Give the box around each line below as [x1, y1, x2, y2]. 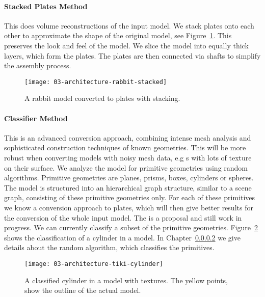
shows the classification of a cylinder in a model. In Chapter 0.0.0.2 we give [4, 232, 241, 242]
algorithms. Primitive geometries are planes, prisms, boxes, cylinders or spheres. [4, 172, 254, 183]
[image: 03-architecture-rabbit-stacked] [24, 78, 167, 86]
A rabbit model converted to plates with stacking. [24, 93, 180, 103]
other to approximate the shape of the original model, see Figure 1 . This [4, 30, 232, 41]
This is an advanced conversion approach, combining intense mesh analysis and [4, 132, 251, 143]
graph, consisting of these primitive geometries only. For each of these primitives [4, 192, 255, 203]
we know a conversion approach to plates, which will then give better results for [4, 202, 253, 212]
